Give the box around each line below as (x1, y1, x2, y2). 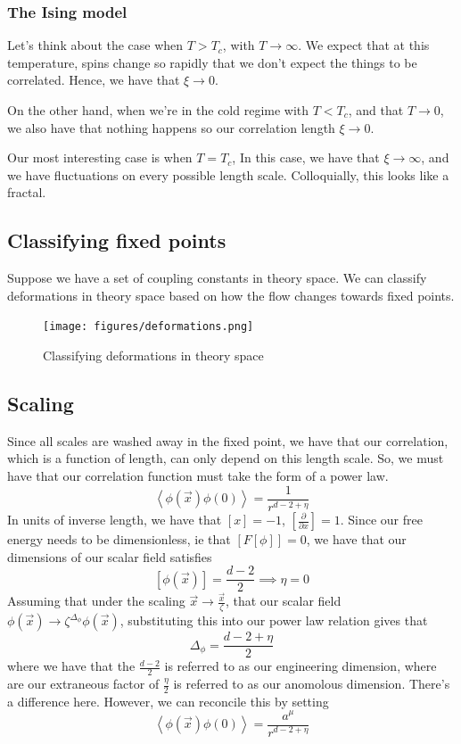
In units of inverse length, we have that (7, 510, 222, 528)
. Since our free (340, 510, 423, 528)
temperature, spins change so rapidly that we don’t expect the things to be (7, 53, 417, 71)
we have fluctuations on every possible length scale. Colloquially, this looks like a (7, 165, 449, 184)
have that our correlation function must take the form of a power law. (7, 467, 389, 484)
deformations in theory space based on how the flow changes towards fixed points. (7, 285, 455, 304)
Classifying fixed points (7, 227, 226, 254)
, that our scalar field (225, 591, 342, 610)
